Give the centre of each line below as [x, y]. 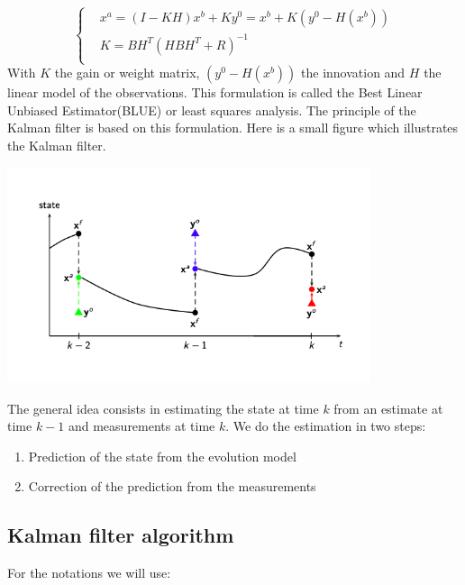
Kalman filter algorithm [121, 535]
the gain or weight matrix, [127, 73]
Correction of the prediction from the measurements [172, 486]
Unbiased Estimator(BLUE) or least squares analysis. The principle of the [212, 110]
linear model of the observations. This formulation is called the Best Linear [215, 92]
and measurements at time [141, 426]
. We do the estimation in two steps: [326, 426]
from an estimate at [388, 408]
